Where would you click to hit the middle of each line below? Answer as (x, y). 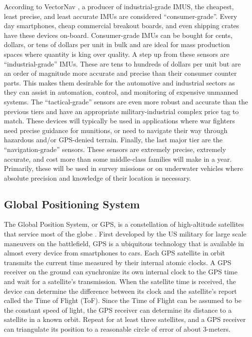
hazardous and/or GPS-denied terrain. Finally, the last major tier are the (113, 140)
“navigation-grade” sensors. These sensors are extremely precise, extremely (115, 149)
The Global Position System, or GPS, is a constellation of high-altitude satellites (124, 224)
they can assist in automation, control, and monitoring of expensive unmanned (121, 92)
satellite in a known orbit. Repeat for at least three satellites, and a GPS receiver (125, 319)
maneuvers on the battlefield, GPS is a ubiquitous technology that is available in (124, 243)
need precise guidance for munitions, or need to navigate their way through (116, 130)
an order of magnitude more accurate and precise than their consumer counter (120, 73)
